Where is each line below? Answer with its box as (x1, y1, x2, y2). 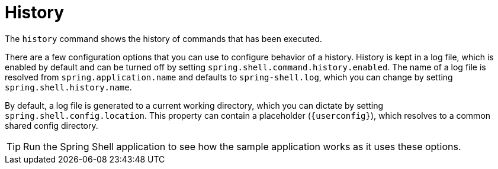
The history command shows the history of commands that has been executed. (5, 33, 322, 44)
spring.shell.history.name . (5, 82, 132, 92)
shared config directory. (5, 120, 98, 131)
